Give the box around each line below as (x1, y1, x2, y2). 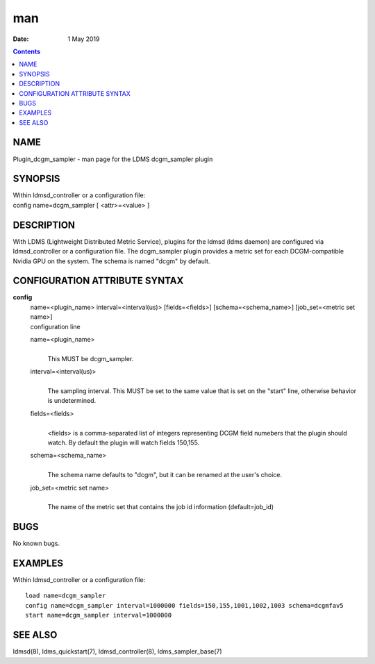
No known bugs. (12, 539, 60, 548)
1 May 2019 (67, 35, 100, 43)
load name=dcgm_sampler (25, 592, 106, 600)
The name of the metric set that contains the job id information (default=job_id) (47, 503, 274, 511)
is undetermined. (47, 397, 97, 405)
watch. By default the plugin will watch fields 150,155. (47, 438, 200, 447)
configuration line (30, 322, 81, 331)
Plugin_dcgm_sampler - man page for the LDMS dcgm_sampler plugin (12, 155, 213, 163)
